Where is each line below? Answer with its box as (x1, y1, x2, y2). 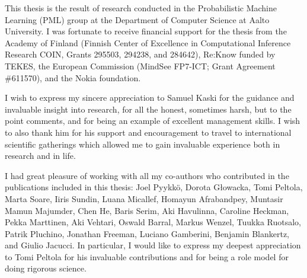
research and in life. (5, 149, 76, 162)
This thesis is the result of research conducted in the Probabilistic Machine (5, 2, 277, 14)
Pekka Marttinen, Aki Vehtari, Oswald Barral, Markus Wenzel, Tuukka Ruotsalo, (5, 216, 302, 228)
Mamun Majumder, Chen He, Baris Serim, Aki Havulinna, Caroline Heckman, (5, 204, 289, 216)
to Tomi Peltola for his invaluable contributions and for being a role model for (5, 250, 289, 263)
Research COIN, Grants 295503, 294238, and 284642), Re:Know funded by (5, 48, 276, 60)
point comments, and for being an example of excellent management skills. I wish (5, 114, 300, 127)
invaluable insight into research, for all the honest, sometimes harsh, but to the (5, 103, 292, 115)
